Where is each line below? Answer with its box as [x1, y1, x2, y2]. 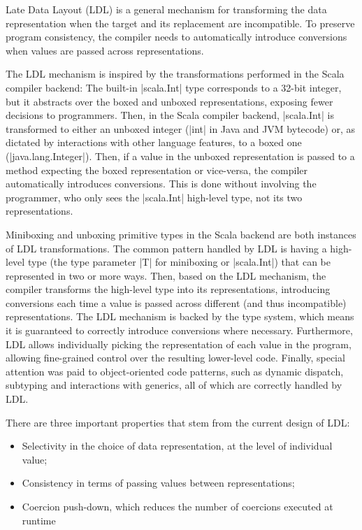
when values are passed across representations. [6, 43, 204, 57]
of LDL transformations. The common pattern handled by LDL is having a [6, 241, 327, 255]
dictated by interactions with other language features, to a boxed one [6, 135, 302, 150]
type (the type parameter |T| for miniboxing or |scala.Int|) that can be [27, 255, 331, 269]
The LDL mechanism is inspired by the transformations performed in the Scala [6, 66, 345, 81]
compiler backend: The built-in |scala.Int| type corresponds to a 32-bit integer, [6, 80, 342, 94]
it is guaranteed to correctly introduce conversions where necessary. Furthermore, [6, 323, 353, 338]
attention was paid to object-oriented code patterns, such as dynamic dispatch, [6, 364, 344, 378]
